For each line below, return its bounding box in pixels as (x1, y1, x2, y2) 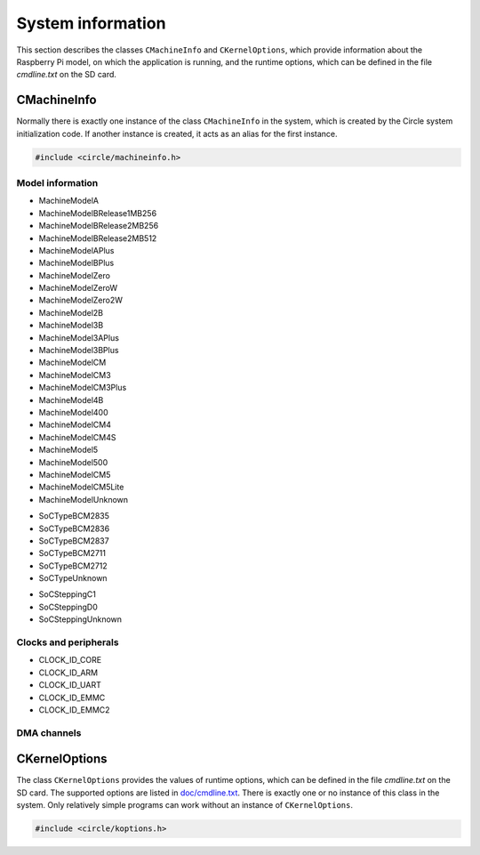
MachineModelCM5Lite (38, 481, 124, 493)
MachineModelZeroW (38, 283, 118, 294)
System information (16, 13, 166, 33)
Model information (16, 176, 99, 189)
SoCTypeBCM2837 (38, 535, 110, 546)
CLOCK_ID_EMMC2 (38, 704, 110, 715)
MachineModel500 (38, 456, 108, 467)
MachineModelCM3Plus (38, 383, 127, 393)
